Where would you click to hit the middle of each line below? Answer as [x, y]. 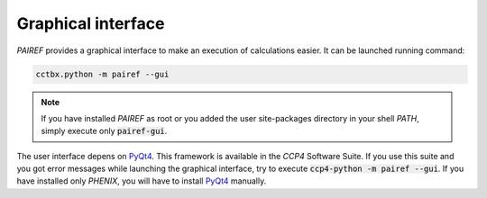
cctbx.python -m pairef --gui [102, 74]
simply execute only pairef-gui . [104, 131]
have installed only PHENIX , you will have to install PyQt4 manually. [142, 181]
